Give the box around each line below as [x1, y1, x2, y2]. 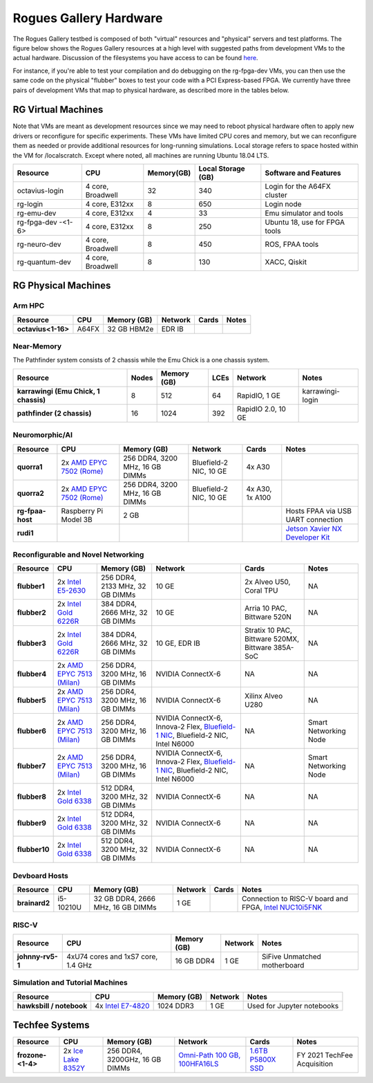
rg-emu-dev [17, 208, 57, 218]
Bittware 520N [244, 612, 291, 622]
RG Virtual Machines [12, 104, 104, 115]
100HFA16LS [178, 1059, 219, 1068]
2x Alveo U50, [244, 577, 291, 587]
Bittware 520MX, [244, 634, 300, 644]
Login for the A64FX [265, 181, 331, 191]
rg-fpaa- [17, 506, 46, 515]
